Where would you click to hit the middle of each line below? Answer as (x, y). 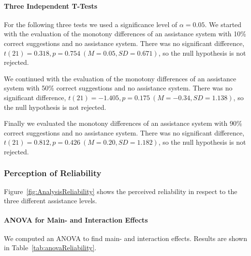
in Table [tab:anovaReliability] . (50, 248)
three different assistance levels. (51, 201)
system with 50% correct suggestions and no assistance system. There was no (118, 88)
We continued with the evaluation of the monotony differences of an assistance (120, 78)
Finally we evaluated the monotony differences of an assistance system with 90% (123, 123)
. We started (223, 24)
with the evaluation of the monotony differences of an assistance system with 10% (125, 34)
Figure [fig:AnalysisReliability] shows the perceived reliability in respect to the (121, 191)
